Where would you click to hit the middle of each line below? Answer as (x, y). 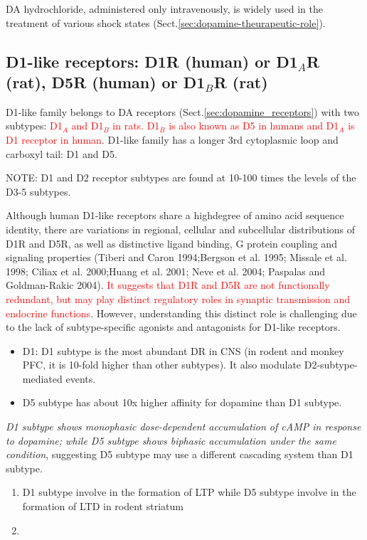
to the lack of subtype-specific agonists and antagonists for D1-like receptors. (173, 327)
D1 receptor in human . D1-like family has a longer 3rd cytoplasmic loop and (172, 139)
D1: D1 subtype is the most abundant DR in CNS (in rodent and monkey (183, 350)
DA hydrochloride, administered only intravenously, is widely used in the (164, 9)
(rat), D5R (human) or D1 (106, 81)
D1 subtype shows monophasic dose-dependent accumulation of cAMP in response (183, 427)
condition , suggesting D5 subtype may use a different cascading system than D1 (180, 454)
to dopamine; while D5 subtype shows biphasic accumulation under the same (171, 440)
